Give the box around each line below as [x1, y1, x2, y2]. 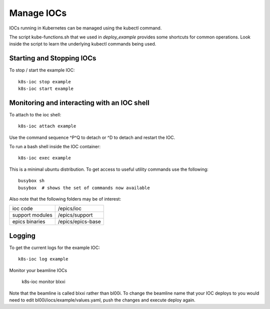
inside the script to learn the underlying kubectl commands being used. [9, 41, 156, 47]
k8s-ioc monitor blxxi [21, 279, 65, 285]
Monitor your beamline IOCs [9, 267, 67, 273]
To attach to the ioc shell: [9, 111, 61, 117]
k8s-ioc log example [18, 256, 68, 262]
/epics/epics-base [57, 218, 101, 225]
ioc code [12, 205, 33, 212]
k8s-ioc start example [18, 86, 74, 92]
